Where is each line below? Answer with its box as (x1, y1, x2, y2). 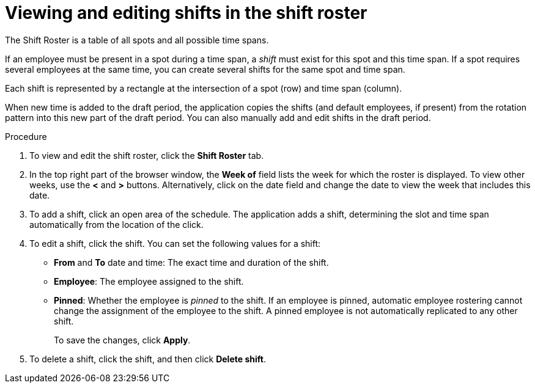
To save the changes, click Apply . (54, 334, 191, 345)
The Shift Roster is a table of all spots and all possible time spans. (5, 34, 269, 45)
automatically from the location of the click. (29, 219, 204, 230)
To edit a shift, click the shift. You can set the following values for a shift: (29, 238, 321, 249)
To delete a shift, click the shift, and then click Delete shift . (29, 353, 266, 364)
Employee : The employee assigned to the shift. (54, 276, 244, 287)
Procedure (5, 131, 47, 142)
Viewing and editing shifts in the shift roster (5, 2, 367, 23)
